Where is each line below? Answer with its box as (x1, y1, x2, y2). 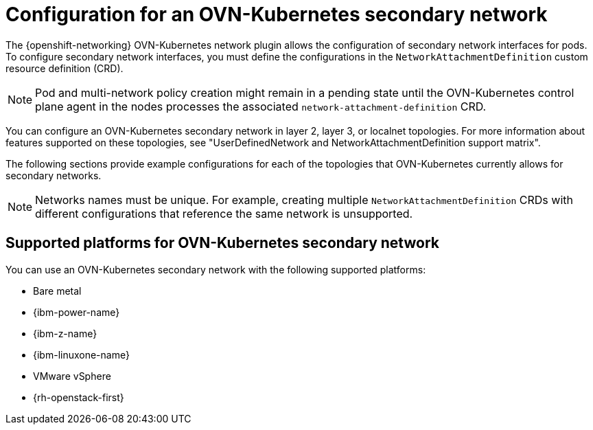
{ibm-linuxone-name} (33, 348, 130, 361)
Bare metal (33, 284, 82, 297)
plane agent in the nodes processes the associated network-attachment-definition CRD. (35, 99, 487, 113)
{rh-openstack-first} (33, 391, 124, 403)
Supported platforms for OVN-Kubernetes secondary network (5, 234, 439, 252)
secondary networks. (5, 169, 102, 181)
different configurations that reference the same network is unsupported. (35, 206, 413, 220)
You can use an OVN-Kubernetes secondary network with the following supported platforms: (5, 263, 426, 275)
